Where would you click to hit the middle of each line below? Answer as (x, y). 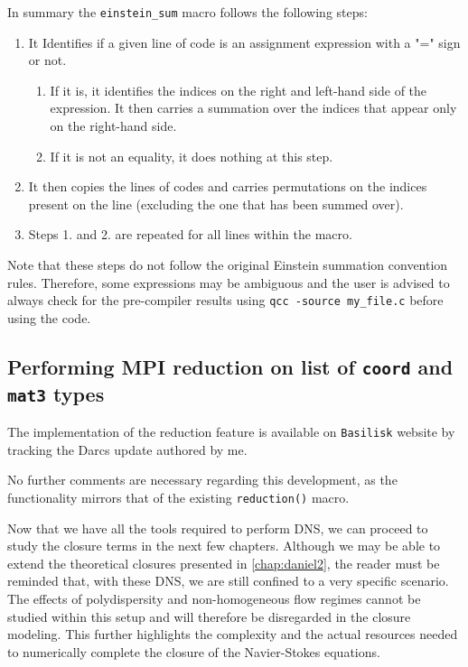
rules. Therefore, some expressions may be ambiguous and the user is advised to (229, 282)
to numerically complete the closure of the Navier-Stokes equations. (194, 651)
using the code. (49, 317)
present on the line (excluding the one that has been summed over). (216, 204)
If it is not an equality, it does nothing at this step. (192, 156)
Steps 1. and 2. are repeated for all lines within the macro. (190, 234)
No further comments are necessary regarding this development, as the (202, 480)
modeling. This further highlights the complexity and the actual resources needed (233, 634)
